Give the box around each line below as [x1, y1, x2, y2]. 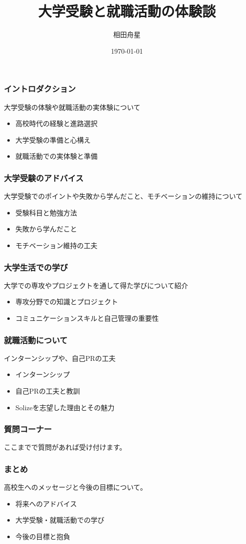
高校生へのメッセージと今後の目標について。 [4, 482, 147, 492]
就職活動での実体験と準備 [15, 151, 98, 161]
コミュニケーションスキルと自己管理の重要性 [15, 313, 159, 323]
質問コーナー [4, 423, 52, 435]
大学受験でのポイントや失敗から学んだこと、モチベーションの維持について [4, 191, 243, 201]
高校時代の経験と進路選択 [15, 118, 98, 128]
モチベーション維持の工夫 [15, 240, 98, 250]
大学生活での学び [4, 261, 68, 273]
